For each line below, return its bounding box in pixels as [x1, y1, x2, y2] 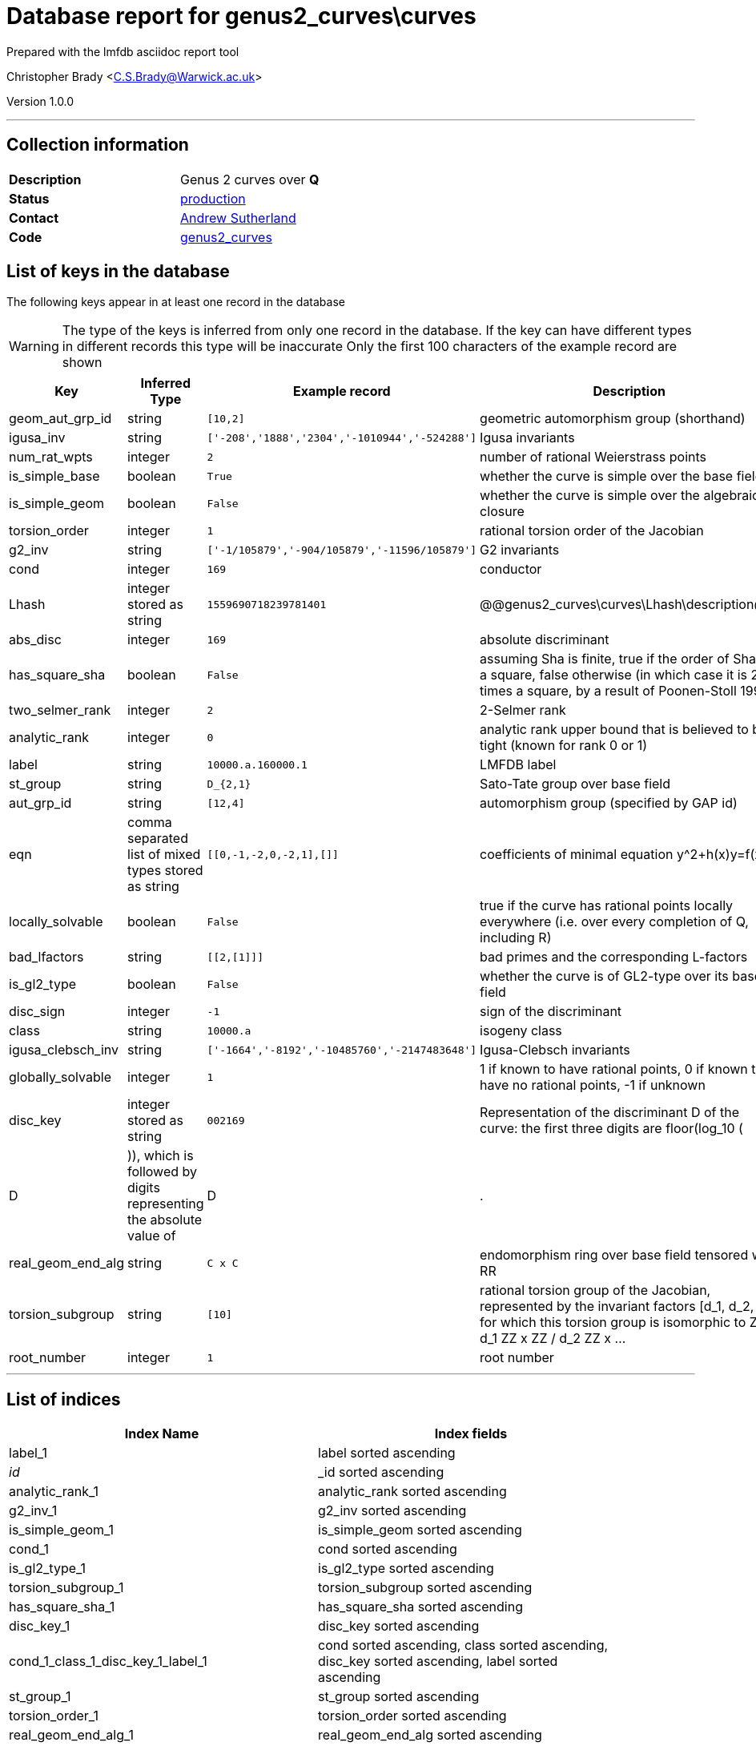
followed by [127, 1163, 198, 1180]
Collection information [6, 135, 189, 155]
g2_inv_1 [9, 1502, 58, 1519]
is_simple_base [9, 468, 100, 485]
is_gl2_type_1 [9, 1560, 86, 1577]
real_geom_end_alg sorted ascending [318, 1727, 542, 1744]
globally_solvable [9, 1069, 111, 1086]
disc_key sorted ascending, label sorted [318, 1653, 558, 1670]
